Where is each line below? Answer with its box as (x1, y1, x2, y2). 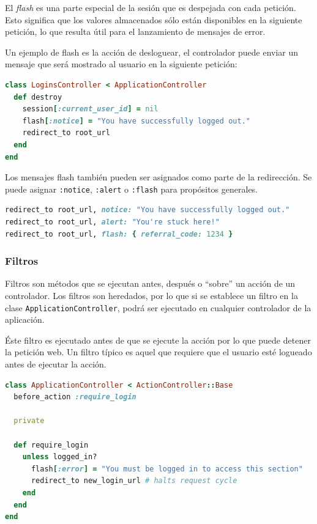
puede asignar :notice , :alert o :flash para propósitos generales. (5, 182, 258, 195)
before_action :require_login (13, 393, 136, 402)
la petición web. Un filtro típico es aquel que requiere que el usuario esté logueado (5, 345, 312, 358)
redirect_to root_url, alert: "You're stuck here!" (5, 217, 220, 226)
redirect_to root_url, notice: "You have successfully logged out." (5, 205, 290, 215)
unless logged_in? (22, 452, 97, 462)
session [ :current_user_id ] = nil (22, 105, 158, 114)
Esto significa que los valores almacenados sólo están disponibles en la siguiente (5, 13, 302, 26)
